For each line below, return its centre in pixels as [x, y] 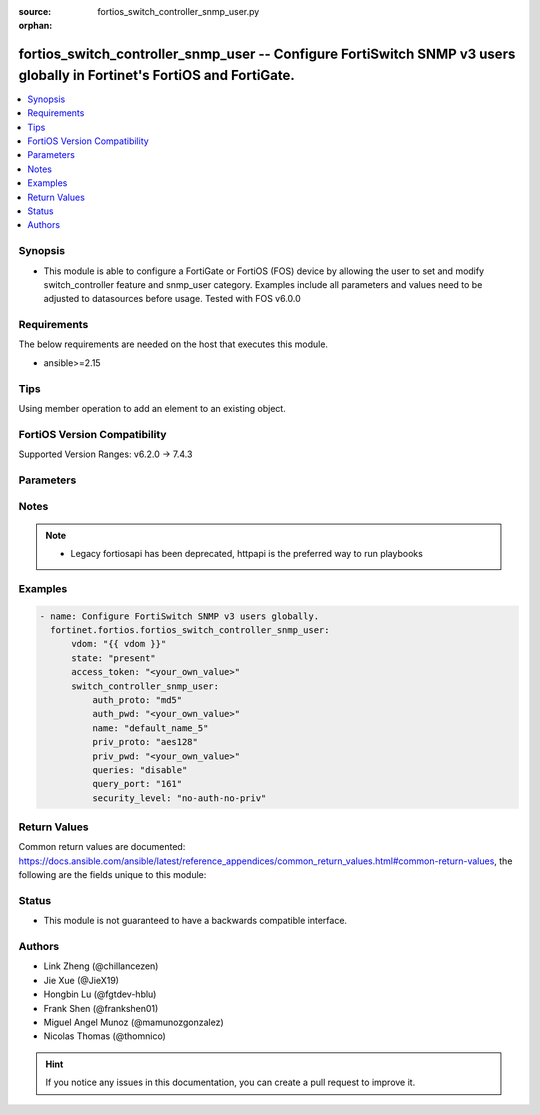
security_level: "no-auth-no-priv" [179, 798]
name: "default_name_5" [150, 728]
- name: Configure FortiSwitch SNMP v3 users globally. [179, 616]
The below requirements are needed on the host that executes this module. [173, 344]
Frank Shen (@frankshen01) [101, 1008]
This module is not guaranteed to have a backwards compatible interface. [195, 921]
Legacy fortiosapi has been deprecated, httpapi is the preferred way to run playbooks [247, 554]
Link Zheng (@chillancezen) [101, 966]
